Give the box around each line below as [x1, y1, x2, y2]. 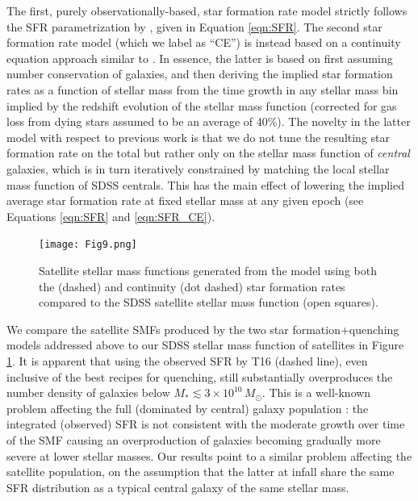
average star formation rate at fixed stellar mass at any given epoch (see [6, 192, 364, 209]
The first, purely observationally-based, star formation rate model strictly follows [6, 2, 408, 19]
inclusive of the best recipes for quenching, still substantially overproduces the [6, 368, 393, 385]
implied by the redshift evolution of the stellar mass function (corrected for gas [6, 97, 397, 114]
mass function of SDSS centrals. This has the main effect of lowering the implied [6, 176, 404, 193]
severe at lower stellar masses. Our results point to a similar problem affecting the [6, 447, 412, 464]
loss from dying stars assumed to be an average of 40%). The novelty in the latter [6, 113, 411, 130]
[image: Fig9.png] [39, 239, 137, 251]
